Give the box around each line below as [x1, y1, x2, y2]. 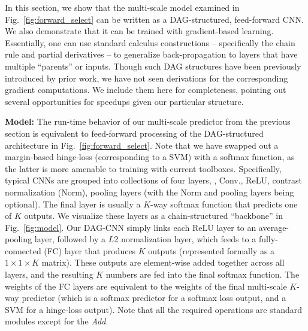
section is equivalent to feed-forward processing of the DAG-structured [5, 127, 264, 139]
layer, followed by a [34, 233, 106, 245]
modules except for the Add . [5, 315, 108, 327]
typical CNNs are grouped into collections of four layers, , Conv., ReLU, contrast [5, 174, 302, 186]
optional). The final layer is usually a [5, 197, 141, 210]
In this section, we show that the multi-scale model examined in [5, 1, 240, 13]
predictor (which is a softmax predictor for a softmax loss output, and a [22, 291, 286, 304]
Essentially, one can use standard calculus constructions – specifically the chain [5, 36, 295, 49]
